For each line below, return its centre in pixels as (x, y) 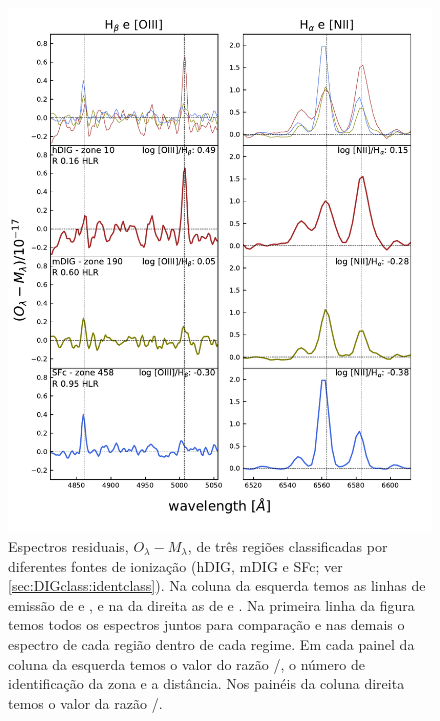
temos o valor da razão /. (85, 702)
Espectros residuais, (68, 545)
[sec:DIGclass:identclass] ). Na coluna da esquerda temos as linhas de (217, 585)
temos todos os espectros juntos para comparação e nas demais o (206, 624)
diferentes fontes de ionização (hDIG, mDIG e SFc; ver (175, 565)
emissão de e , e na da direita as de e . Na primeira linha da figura (211, 604)
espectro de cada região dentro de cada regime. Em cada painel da (211, 643)
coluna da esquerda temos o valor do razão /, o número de (186, 663)
